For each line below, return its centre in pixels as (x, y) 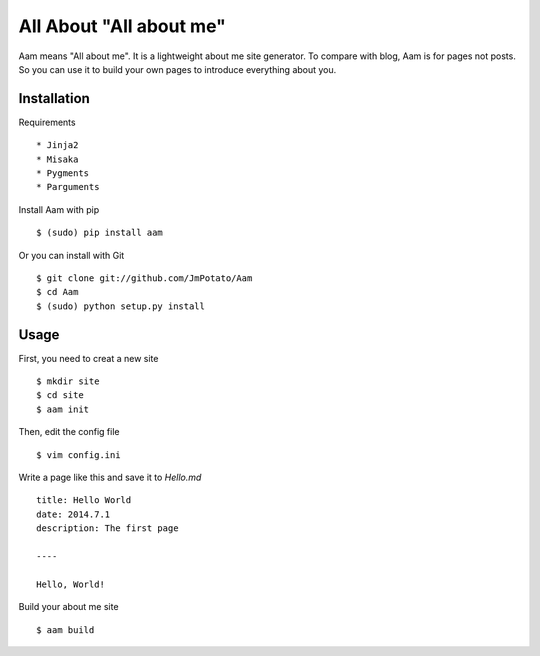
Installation (54, 98)
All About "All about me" (122, 26)
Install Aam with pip (59, 209)
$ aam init (63, 409)
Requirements (47, 122)
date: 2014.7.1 (73, 514)
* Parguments (68, 187)
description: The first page (107, 528)
